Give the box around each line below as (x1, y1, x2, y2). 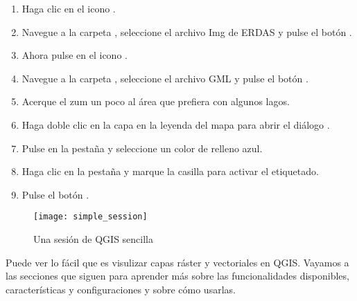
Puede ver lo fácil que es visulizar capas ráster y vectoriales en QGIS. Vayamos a (6, 255, 349, 269)
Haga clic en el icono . (21, 1, 116, 15)
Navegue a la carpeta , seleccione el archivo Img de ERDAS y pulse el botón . (21, 24, 352, 39)
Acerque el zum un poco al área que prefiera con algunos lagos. (21, 94, 290, 109)
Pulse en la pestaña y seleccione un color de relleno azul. (21, 140, 263, 155)
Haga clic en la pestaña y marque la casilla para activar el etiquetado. (21, 164, 319, 179)
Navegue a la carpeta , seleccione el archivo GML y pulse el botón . (21, 71, 308, 85)
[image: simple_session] (33, 212, 148, 222)
